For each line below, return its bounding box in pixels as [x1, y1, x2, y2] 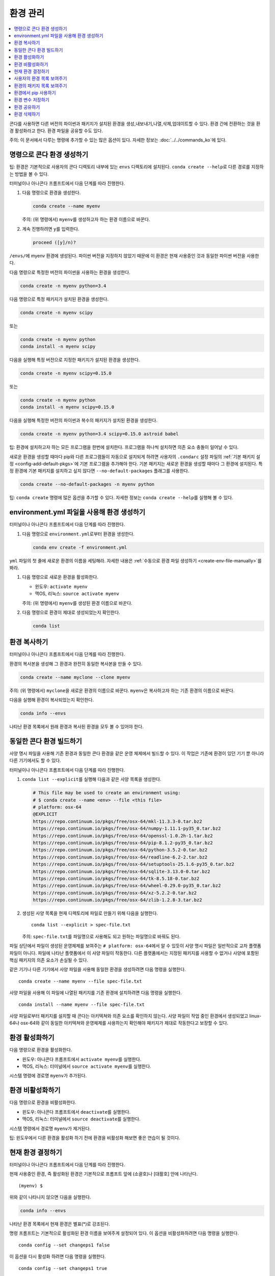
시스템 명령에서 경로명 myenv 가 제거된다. [9, 1125, 91, 1132]
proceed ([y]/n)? [33, 239, 76, 245]
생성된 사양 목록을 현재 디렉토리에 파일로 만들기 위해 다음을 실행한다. [22, 910, 158, 916]
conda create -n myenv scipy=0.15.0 [20, 370, 112, 376]
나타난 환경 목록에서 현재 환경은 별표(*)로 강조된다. [9, 1220, 111, 1227]
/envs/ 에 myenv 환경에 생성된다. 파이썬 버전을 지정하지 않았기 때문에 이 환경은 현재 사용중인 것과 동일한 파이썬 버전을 [9, 253, 245, 259]
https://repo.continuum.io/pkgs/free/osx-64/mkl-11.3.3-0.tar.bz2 [33, 818, 202, 824]
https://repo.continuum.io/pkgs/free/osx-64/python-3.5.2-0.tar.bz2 [33, 847, 208, 853]
